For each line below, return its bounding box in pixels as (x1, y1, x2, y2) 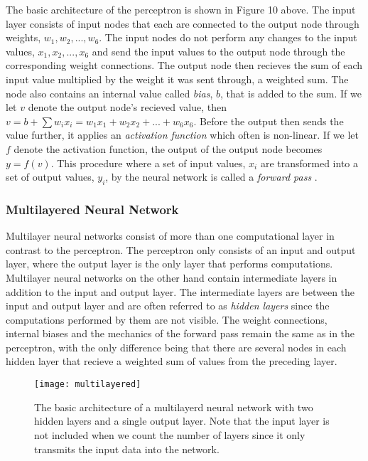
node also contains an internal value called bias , (6, 85, 213, 100)
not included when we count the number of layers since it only (34, 427, 305, 442)
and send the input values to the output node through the (92, 43, 345, 58)
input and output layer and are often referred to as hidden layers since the (6, 298, 330, 313)
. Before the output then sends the (193, 113, 344, 128)
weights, (6, 30, 41, 45)
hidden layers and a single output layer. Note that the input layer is (34, 413, 330, 428)
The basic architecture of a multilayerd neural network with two (34, 399, 313, 414)
